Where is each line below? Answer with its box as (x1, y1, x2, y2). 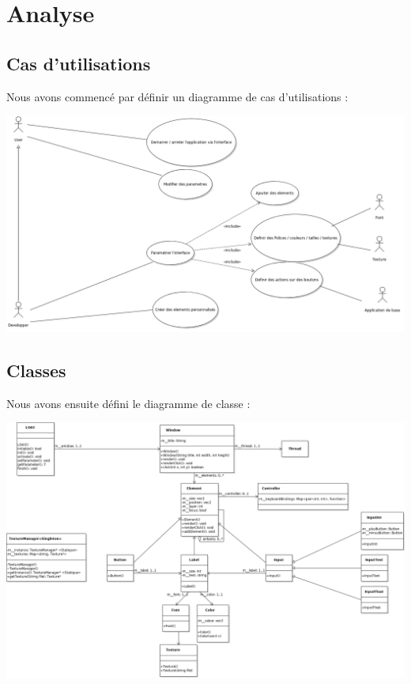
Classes (6, 357, 66, 382)
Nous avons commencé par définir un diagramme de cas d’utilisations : (6, 88, 349, 104)
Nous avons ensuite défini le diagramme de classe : (6, 395, 251, 411)
